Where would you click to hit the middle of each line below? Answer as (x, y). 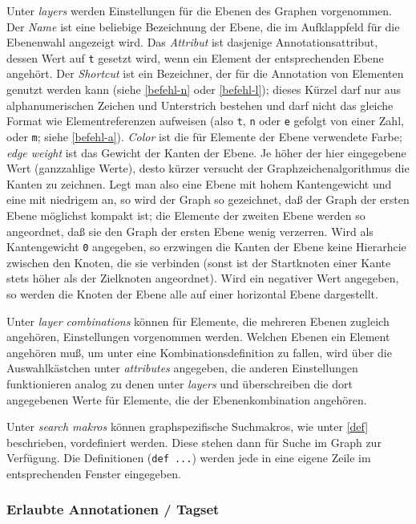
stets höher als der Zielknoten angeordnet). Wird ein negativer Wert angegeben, (203, 278)
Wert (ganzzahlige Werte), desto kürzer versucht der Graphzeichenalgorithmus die (208, 168)
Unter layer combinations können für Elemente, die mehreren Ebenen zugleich (198, 321)
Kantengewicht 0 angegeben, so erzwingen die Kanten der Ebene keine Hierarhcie (206, 247)
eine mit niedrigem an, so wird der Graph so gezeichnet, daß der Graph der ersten (208, 199)
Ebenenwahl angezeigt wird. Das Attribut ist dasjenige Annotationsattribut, (192, 42)
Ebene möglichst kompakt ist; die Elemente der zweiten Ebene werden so (186, 215)
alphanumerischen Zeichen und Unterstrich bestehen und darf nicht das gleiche (200, 105)
